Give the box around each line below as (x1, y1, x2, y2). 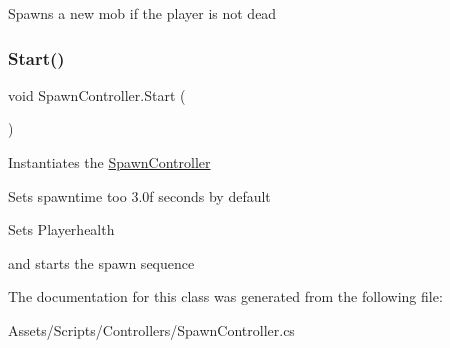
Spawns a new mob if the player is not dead (8, 3, 277, 23)
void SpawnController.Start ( (8, 84, 186, 105)
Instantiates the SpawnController (8, 152, 211, 172)
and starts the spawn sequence (8, 252, 195, 273)
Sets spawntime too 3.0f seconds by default (8, 185, 271, 206)
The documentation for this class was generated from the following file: (8, 286, 443, 307)
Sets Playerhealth (8, 219, 115, 240)
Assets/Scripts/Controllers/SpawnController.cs (8, 319, 295, 340)
